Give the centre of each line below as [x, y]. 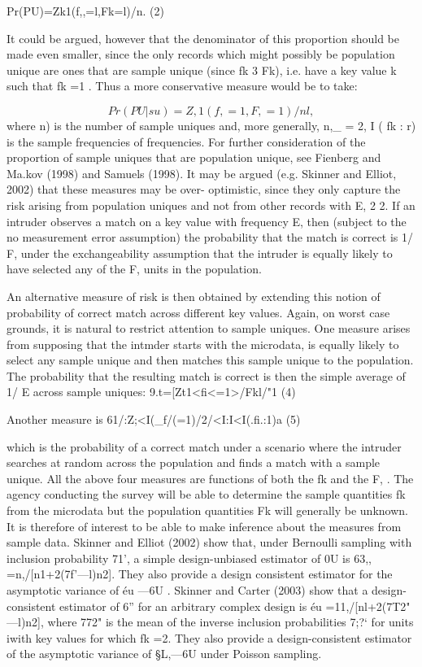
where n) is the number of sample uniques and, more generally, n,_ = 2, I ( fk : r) [211, 125]
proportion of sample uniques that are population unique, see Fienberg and [194, 157]
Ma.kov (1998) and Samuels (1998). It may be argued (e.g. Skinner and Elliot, [202, 173]
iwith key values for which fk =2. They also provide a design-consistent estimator [209, 637]
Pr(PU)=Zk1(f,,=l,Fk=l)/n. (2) [85, 11]
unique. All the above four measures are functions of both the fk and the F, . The [210, 478]
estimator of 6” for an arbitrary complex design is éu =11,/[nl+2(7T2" [235, 606]
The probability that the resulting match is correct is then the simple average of [206, 375]
